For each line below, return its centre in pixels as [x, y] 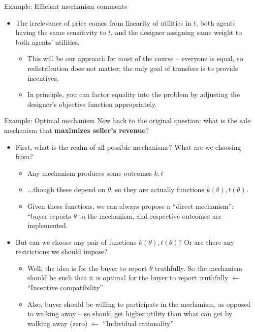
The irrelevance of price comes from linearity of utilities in [103, 22]
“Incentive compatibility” [65, 287]
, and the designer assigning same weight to [176, 32]
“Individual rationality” [138, 323]
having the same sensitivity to [61, 32]
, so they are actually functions [158, 189]
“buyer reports [49, 216]
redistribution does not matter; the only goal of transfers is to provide [133, 68]
